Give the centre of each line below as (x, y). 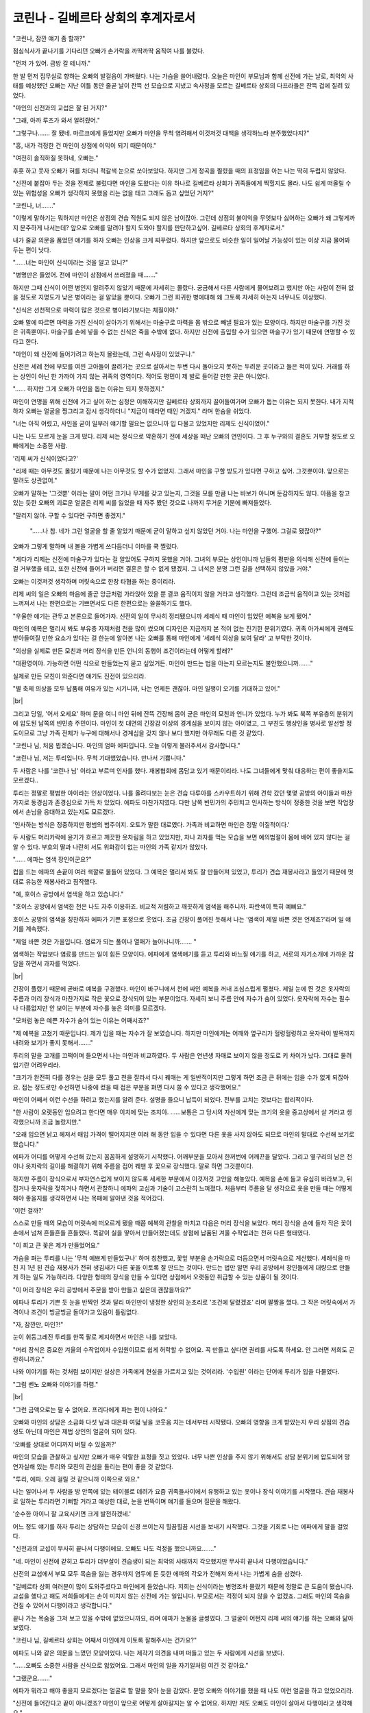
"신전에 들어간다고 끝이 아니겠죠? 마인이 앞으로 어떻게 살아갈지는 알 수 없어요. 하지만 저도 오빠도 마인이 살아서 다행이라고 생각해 (183, 1703)
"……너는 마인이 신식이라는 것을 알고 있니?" (71, 262)
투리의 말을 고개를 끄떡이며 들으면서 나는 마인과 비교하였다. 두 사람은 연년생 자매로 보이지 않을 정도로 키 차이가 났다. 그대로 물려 (182, 1055)
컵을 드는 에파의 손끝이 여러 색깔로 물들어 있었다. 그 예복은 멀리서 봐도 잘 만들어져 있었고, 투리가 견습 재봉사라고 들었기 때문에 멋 (183, 872)
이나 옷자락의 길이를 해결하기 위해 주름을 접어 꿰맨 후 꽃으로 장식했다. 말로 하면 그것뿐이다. (133, 1166)
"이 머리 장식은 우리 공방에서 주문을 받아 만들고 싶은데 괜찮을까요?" (102, 1290)
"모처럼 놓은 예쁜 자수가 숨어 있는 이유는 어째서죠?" (81, 1020)
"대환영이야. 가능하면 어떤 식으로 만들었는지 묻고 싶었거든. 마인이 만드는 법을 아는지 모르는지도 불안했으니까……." (163, 663)
